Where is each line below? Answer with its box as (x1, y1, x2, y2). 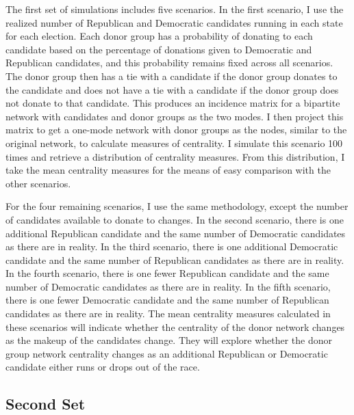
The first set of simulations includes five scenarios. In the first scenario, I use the (5, 2, 344, 16)
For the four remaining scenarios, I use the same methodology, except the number (5, 199, 349, 213)
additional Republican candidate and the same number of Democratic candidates (5, 226, 346, 240)
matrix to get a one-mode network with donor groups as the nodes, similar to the (5, 122, 347, 137)
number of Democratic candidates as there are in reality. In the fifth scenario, (5, 279, 331, 293)
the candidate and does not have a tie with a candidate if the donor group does (5, 82, 339, 96)
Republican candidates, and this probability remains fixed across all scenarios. (5, 55, 333, 70)
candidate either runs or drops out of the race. (5, 360, 200, 374)
